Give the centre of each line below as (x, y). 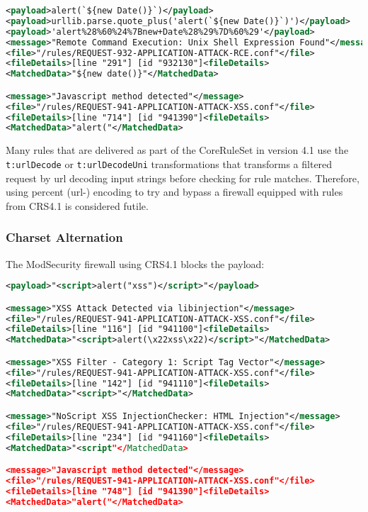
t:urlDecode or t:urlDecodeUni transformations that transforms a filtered (169, 163)
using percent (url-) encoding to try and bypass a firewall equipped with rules (174, 192)
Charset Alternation (64, 237)
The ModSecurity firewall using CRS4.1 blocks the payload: (135, 263)
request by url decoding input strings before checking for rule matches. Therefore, (183, 178)
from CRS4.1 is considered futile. (77, 205)
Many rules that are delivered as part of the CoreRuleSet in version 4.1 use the (177, 150)
